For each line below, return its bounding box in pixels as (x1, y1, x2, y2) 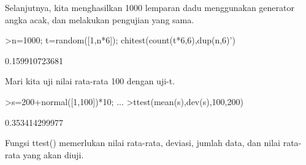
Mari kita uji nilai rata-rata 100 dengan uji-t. (5, 75, 175, 87)
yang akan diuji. (23, 148, 84, 161)
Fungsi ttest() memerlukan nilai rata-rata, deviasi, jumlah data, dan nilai (5, 136, 280, 149)
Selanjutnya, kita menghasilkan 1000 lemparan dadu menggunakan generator (5, 1, 294, 13)
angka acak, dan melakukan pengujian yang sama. (5, 13, 194, 26)
